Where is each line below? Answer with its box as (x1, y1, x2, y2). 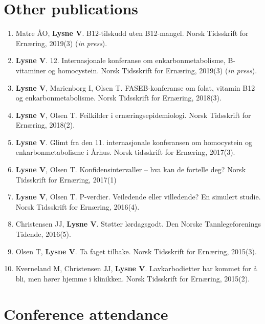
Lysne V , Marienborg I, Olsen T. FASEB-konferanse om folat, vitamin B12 (15, 82, 255, 93)
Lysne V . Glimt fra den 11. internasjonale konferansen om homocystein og (15, 136, 252, 147)
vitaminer (15, 65, 46, 75)
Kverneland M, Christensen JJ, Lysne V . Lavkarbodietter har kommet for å (15, 263, 257, 274)
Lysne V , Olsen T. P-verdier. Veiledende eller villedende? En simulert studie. (15, 191, 261, 202)
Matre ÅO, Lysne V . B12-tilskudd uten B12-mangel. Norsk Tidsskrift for (15, 28, 249, 38)
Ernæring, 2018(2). (15, 119, 75, 130)
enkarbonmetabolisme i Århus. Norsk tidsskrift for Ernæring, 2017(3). (15, 147, 235, 157)
